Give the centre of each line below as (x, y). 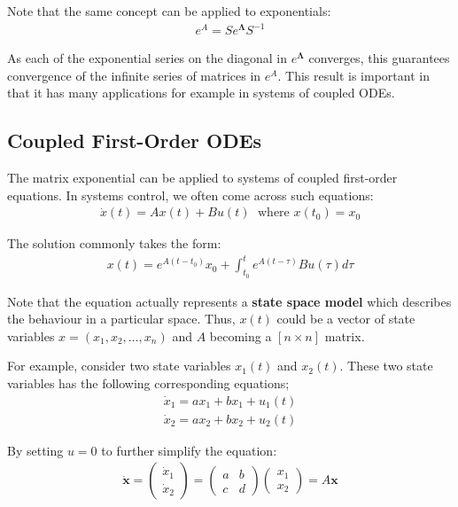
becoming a (241, 335)
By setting (35, 450)
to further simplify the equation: (189, 450)
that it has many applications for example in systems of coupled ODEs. (201, 93)
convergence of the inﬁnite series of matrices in (134, 75)
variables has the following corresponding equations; (148, 383)
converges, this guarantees (379, 58)
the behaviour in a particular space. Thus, (121, 319)
